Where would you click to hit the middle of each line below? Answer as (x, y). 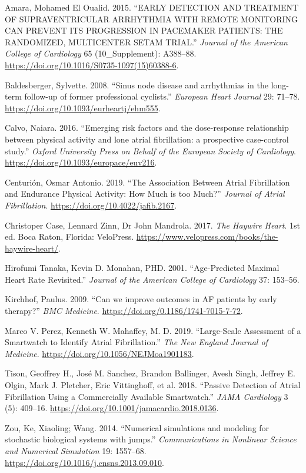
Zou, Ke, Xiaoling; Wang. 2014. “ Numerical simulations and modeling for (137, 427)
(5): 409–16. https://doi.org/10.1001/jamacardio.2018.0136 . (112, 408)
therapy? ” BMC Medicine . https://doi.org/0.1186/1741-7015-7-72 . (124, 311)
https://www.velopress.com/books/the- (207, 236)
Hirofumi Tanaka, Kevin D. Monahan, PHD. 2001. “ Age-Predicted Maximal (142, 268)
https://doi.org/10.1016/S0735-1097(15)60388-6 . (92, 64)
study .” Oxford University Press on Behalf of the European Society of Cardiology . (150, 150)
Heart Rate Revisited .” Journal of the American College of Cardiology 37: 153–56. (152, 279)
